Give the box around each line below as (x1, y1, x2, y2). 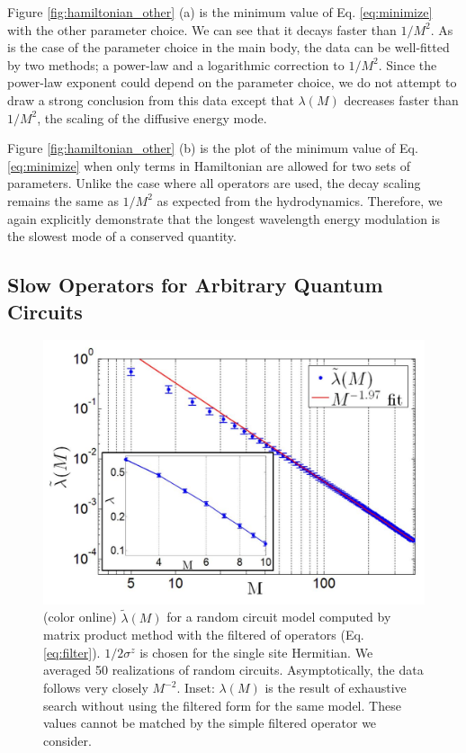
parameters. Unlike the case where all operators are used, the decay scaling (7, 174, 421, 193)
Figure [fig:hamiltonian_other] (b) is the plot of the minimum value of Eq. (7, 139, 418, 157)
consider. (43, 731, 92, 749)
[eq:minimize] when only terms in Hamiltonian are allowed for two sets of (7, 156, 410, 175)
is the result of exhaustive (264, 678, 407, 697)
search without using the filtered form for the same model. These (43, 695, 401, 714)
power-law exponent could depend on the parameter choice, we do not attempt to (7, 73, 457, 92)
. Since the (378, 55, 437, 74)
